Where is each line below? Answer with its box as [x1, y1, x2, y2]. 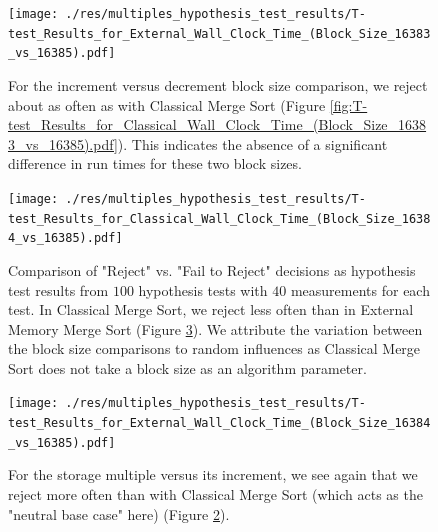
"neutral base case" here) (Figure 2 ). [8, 503, 230, 524]
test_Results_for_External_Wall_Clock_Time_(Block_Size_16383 [8, 26, 431, 41]
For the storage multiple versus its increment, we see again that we [8, 464, 418, 485]
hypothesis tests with [138, 279, 268, 300]
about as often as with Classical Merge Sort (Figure [8, 94, 326, 115]
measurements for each [290, 279, 430, 300]
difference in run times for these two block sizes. [8, 153, 302, 174]
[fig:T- [329, 94, 368, 115]
